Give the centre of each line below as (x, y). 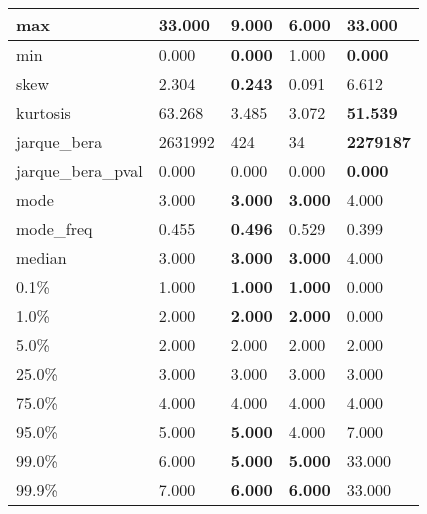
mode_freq (54, 228)
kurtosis (43, 112)
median (41, 257)
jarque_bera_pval (79, 170)
